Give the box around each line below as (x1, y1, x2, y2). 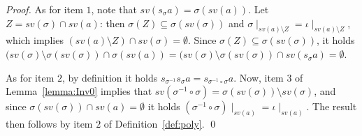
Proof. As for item (6, 2, 83, 16)
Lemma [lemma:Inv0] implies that (6, 84, 152, 98)
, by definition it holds (62, 70, 158, 84)
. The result (306, 99, 357, 114)
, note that (91, 2, 137, 16)
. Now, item (233, 70, 284, 84)
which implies (6, 33, 64, 47)
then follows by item (6, 116, 93, 131)
